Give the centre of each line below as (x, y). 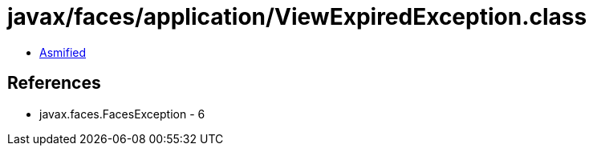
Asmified (63, 52)
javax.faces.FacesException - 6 (122, 114)
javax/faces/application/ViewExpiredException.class (297, 17)
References (54, 83)
